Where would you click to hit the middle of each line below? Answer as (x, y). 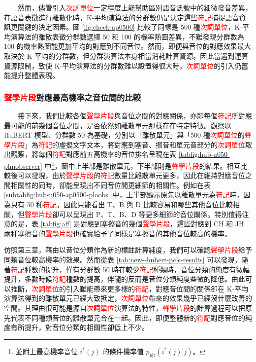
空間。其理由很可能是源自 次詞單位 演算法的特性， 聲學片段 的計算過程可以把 (125, 308)
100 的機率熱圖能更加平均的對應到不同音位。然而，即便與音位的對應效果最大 (128, 46)
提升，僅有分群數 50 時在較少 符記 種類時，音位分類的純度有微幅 (147, 269)
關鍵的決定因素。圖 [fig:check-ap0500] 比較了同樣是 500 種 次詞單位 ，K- (130, 27)
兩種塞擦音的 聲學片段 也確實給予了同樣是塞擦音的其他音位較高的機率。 (118, 233)
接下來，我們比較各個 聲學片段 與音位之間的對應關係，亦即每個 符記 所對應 (135, 115)
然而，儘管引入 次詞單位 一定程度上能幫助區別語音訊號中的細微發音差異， (135, 7)
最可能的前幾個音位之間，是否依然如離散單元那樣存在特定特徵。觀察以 (118, 125)
